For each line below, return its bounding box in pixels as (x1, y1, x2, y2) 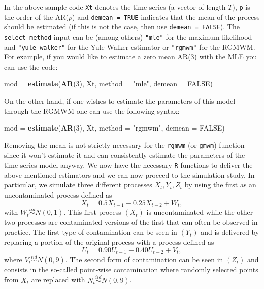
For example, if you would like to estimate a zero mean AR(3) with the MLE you (4, 51, 257, 62)
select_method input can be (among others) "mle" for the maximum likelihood (4, 31, 252, 42)
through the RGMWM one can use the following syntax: (4, 105, 180, 116)
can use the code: (4, 61, 58, 72)
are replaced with (31, 274, 85, 285)
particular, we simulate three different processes (4, 179, 152, 190)
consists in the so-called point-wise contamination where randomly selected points (4, 264, 258, 274)
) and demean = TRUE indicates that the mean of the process (72, 11, 260, 22)
